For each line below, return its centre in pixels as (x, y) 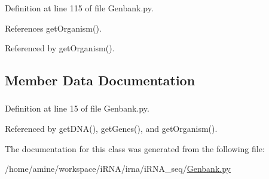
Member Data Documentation (100, 80)
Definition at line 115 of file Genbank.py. (79, 8)
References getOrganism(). (53, 28)
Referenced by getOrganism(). (60, 48)
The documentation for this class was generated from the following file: (135, 148)
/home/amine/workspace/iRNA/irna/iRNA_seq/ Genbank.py (118, 169)
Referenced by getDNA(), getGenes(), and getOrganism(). (111, 129)
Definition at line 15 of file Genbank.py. (77, 108)
